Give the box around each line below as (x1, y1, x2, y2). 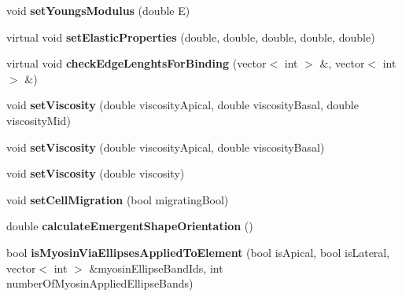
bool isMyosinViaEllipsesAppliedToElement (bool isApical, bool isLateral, (6, 244, 390, 260)
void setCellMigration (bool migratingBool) (6, 191, 229, 207)
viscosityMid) (6, 112, 71, 128)
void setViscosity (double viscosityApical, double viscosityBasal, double (6, 97, 359, 113)
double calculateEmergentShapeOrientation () (6, 218, 253, 234)
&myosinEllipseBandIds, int (89, 259, 223, 276)
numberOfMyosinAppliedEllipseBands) (6, 275, 194, 291)
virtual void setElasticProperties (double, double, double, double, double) (6, 28, 375, 45)
